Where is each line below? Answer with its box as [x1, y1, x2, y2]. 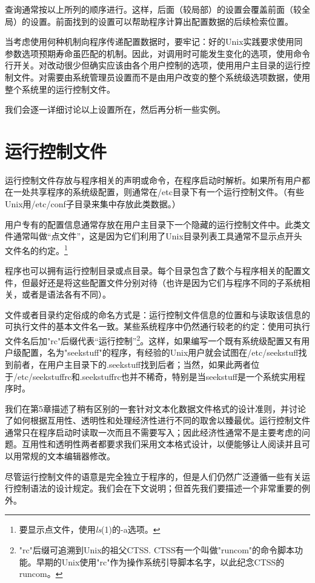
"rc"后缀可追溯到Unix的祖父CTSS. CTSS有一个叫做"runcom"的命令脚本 [19, 544, 295, 556]
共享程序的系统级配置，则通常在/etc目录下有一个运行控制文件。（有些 [30, 185, 304, 198]
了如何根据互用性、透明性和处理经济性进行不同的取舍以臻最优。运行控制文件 [5, 414, 310, 427]
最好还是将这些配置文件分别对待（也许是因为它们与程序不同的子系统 [30, 276, 302, 288]
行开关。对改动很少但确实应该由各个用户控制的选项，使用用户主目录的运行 [5, 59, 302, 72]
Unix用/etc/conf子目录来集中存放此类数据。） [5, 198, 181, 210]
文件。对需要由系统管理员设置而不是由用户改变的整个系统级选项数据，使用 [13, 70, 310, 83]
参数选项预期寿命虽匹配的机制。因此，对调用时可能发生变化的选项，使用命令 [5, 47, 310, 59]
